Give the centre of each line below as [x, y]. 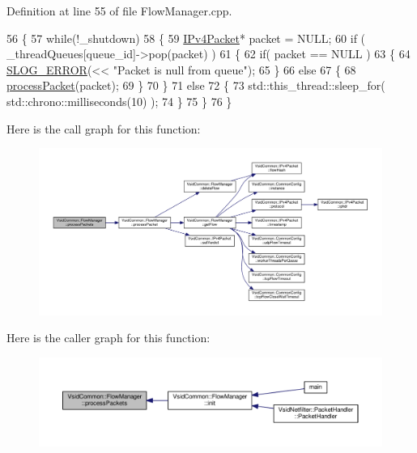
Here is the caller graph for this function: [109, 338]
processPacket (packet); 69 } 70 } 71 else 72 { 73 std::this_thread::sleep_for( [196, 85]
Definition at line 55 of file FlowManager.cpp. [119, 11]
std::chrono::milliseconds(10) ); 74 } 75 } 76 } [119, 101]
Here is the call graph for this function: [104, 128]
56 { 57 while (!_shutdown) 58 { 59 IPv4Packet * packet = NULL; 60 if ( [186, 38]
